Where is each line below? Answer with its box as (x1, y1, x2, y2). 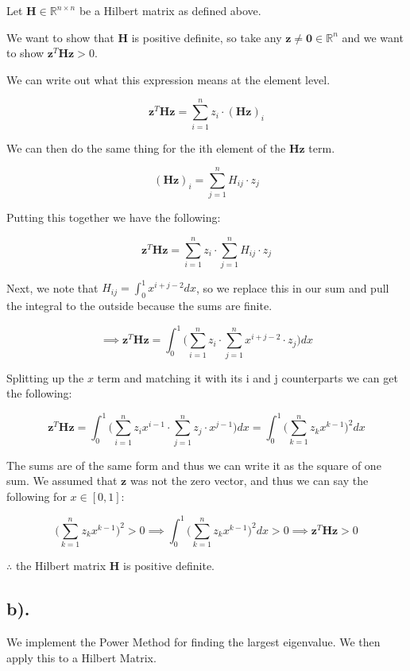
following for (6, 487, 67, 504)
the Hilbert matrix (15, 557, 106, 574)
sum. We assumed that (6, 472, 118, 489)
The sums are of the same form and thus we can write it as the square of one (6, 456, 381, 473)
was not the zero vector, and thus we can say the (130, 472, 369, 489)
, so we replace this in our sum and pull (195, 279, 389, 296)
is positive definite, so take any (131, 29, 282, 45)
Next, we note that (6, 279, 99, 296)
